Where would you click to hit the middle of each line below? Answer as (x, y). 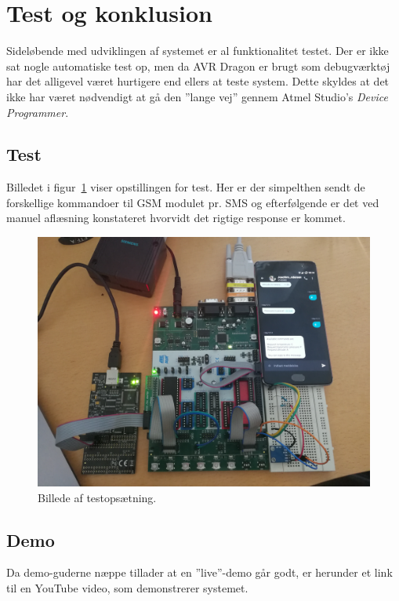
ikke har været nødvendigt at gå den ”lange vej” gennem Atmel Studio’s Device (197, 96)
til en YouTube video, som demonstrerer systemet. (127, 588)
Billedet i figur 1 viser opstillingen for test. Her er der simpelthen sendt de (186, 187)
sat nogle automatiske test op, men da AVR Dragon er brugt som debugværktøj (198, 66)
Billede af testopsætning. (97, 497)
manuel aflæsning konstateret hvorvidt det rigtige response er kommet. (176, 218)
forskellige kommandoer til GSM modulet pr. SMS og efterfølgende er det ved (193, 202)
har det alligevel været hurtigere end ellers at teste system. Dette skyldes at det (198, 81)
